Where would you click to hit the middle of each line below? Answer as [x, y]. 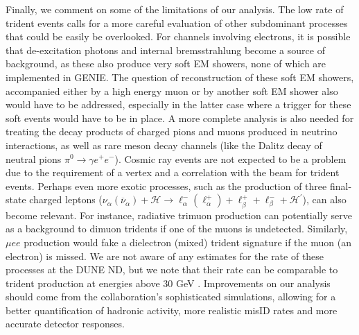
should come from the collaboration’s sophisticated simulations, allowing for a [171, 297]
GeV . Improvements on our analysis [253, 283]
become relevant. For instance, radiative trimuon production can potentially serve [179, 215]
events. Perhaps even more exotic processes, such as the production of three [166, 186]
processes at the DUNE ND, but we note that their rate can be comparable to [172, 269]
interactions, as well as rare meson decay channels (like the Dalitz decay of [164, 145]
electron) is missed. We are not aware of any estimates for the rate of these [165, 256]
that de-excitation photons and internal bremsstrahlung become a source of [165, 50]
